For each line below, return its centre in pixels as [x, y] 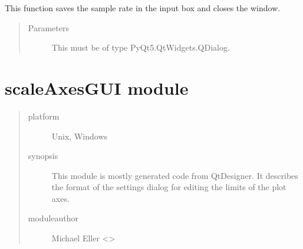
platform [44, 116]
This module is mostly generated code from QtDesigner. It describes [175, 175]
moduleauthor [53, 218]
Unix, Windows [80, 136]
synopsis [43, 156]
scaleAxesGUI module [97, 87]
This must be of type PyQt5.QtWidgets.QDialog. [141, 47]
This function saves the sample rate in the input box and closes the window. [143, 8]
